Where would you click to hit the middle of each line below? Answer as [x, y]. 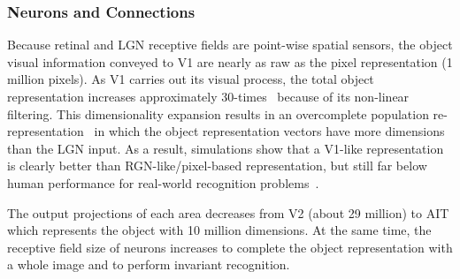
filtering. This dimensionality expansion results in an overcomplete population [218, 113]
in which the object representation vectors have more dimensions [269, 131]
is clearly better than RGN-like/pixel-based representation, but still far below [217, 166]
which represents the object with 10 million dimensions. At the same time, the [219, 230]
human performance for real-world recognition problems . [163, 182]
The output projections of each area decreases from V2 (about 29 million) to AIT [228, 212]
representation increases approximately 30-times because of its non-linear [208, 96]
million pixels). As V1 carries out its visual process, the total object [191, 79]
